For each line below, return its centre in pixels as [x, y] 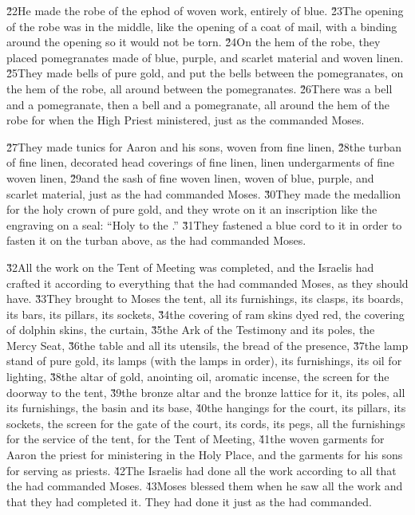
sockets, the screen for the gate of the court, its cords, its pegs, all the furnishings [206, 423]
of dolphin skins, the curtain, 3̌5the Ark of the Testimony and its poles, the [191, 330]
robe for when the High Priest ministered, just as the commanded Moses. [186, 120]
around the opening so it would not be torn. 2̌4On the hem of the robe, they [194, 42]
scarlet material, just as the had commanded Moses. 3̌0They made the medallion [204, 193]
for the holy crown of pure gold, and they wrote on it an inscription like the [192, 209]
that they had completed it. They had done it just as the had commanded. [189, 501]
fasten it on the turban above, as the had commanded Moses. [156, 240]
